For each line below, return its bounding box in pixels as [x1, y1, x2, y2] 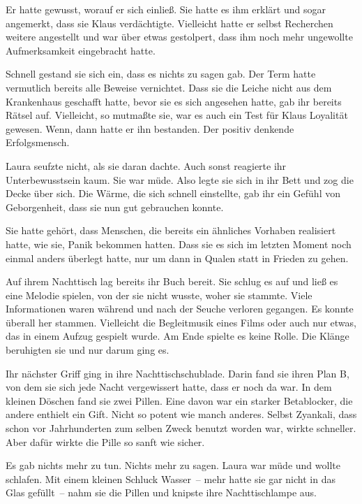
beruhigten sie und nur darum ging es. [6, 343, 169, 357]
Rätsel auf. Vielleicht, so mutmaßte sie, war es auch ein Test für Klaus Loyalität [6, 108, 348, 122]
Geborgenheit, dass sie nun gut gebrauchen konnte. [6, 199, 224, 214]
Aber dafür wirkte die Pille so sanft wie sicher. [6, 434, 205, 449]
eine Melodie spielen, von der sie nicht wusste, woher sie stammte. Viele [6, 287, 312, 302]
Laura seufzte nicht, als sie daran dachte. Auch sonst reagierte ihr [6, 158, 287, 173]
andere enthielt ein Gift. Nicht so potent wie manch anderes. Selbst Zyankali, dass [6, 407, 357, 422]
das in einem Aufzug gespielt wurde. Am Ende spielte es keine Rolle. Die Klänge [6, 329, 349, 343]
